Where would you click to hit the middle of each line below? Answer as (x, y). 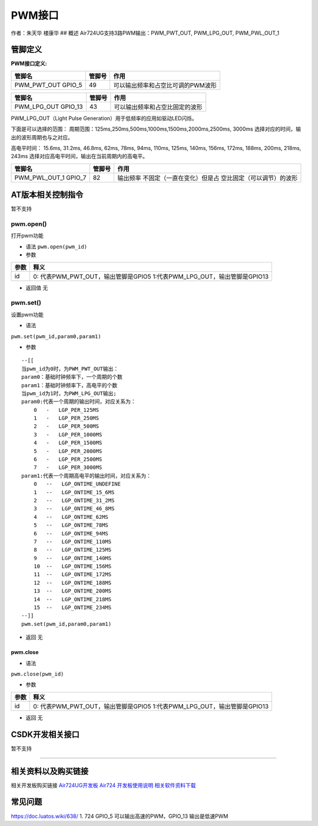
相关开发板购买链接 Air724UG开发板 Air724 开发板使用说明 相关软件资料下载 (103, 785)
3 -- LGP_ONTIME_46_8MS (74, 509)
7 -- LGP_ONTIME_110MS (72, 542)
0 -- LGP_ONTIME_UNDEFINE (77, 484)
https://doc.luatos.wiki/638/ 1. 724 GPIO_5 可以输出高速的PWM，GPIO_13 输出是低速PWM (120, 816)
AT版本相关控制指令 (47, 195)
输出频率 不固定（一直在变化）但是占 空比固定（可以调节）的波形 (208, 178)
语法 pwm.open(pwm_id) (57, 247)
